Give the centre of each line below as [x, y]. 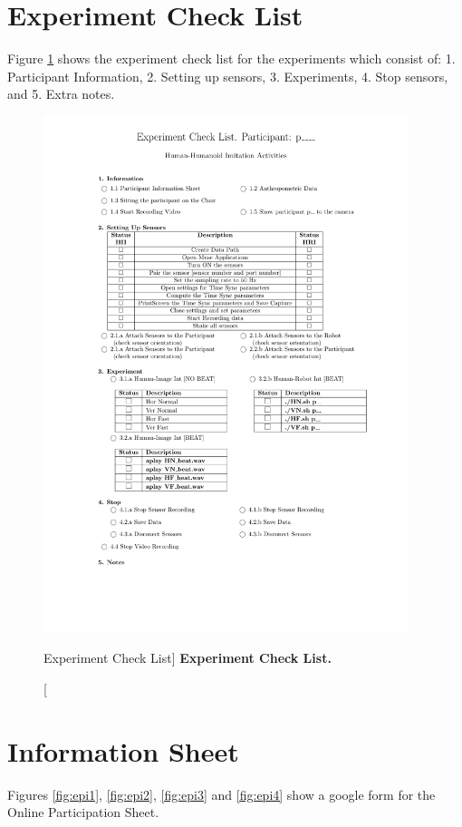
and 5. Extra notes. [61, 94]
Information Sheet [123, 750]
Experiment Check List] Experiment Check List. [188, 658]
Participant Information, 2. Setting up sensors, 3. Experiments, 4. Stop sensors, [228, 76]
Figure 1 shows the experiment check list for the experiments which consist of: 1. [231, 58]
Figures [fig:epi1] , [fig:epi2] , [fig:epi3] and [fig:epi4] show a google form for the [221, 794]
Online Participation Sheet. [83, 812]
